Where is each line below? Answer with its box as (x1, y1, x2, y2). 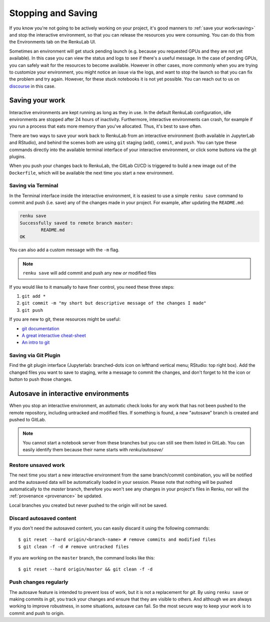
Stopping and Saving (9, 8, 97, 19)
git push (21, 307, 43, 313)
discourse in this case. (9, 83, 56, 89)
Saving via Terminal (9, 182, 58, 189)
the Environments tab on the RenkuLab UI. (9, 39, 96, 45)
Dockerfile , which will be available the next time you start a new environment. (9, 170, 174, 176)
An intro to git (21, 339, 50, 345)
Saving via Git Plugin (9, 352, 60, 359)
